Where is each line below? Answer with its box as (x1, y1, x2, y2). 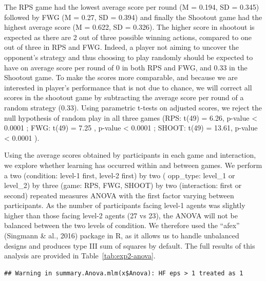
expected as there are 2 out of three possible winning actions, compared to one (4, 31, 252, 42)
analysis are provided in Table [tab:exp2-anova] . (4, 250, 156, 261)
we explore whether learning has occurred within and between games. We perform (4, 159, 262, 170)
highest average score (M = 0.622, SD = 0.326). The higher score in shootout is (4, 22, 255, 32)
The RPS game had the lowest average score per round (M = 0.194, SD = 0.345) (4, 2, 259, 12)
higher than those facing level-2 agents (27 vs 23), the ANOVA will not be (4, 210, 238, 220)
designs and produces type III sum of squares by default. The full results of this (4, 240, 255, 251)
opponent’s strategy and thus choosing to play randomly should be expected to (4, 51, 253, 62)
